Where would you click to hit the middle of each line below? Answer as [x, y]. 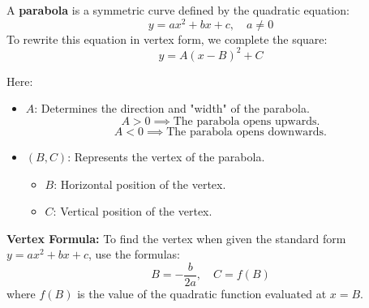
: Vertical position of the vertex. [133, 211]
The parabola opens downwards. [247, 132]
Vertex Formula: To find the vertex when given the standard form [176, 238]
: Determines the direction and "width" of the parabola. [172, 108]
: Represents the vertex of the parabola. [166, 156]
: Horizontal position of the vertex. [140, 184]
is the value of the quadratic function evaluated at [202, 293]
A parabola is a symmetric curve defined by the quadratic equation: [178, 10]
